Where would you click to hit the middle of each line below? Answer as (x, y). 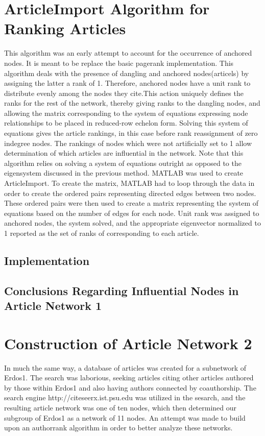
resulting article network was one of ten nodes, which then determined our (121, 408)
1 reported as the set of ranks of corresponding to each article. (102, 233)
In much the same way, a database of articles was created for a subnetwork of (125, 367)
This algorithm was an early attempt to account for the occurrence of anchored (128, 53)
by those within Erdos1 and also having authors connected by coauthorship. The (130, 387)
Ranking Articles (65, 28)
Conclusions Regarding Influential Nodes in (122, 290)
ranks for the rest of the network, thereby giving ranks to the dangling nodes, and (132, 103)
